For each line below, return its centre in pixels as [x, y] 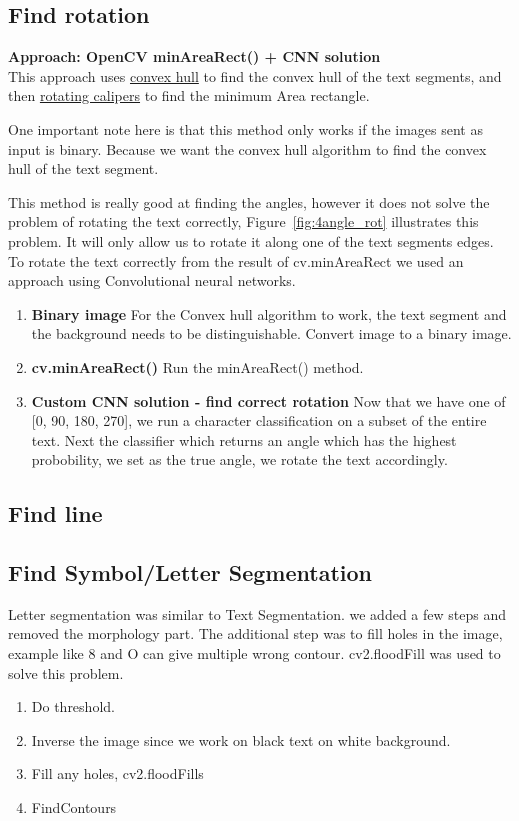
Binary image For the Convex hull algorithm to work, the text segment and [269, 313]
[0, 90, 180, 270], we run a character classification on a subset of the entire [259, 420]
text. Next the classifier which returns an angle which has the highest [244, 439]
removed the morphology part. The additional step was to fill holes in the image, [255, 633]
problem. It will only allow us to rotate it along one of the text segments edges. [251, 240]
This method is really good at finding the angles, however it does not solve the [249, 201]
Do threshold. [73, 706]
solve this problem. [66, 672]
